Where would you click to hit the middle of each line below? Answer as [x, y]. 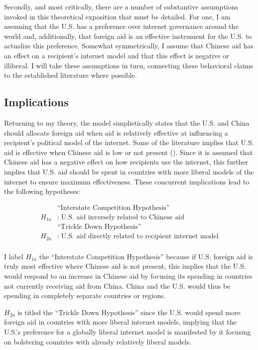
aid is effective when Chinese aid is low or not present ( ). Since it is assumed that [129, 152]
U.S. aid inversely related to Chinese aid [123, 217]
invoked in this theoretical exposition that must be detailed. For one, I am [117, 16]
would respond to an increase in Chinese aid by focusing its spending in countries [128, 275]
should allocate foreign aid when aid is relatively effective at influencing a [116, 132]
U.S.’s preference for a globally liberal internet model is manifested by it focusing [128, 331]
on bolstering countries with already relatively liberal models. [98, 341]
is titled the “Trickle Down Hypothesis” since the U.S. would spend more [129, 312]
